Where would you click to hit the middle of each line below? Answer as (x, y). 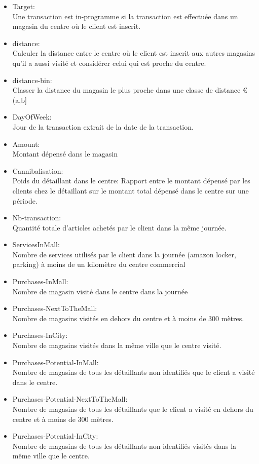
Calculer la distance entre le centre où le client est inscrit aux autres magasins (134, 53)
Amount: (26, 144)
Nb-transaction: (37, 218)
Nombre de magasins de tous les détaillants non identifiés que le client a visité (134, 372)
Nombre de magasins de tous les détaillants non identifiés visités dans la (124, 446)
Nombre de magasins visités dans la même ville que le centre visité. (117, 345)
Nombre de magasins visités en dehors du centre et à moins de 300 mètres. (128, 318)
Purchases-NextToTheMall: (55, 308)
